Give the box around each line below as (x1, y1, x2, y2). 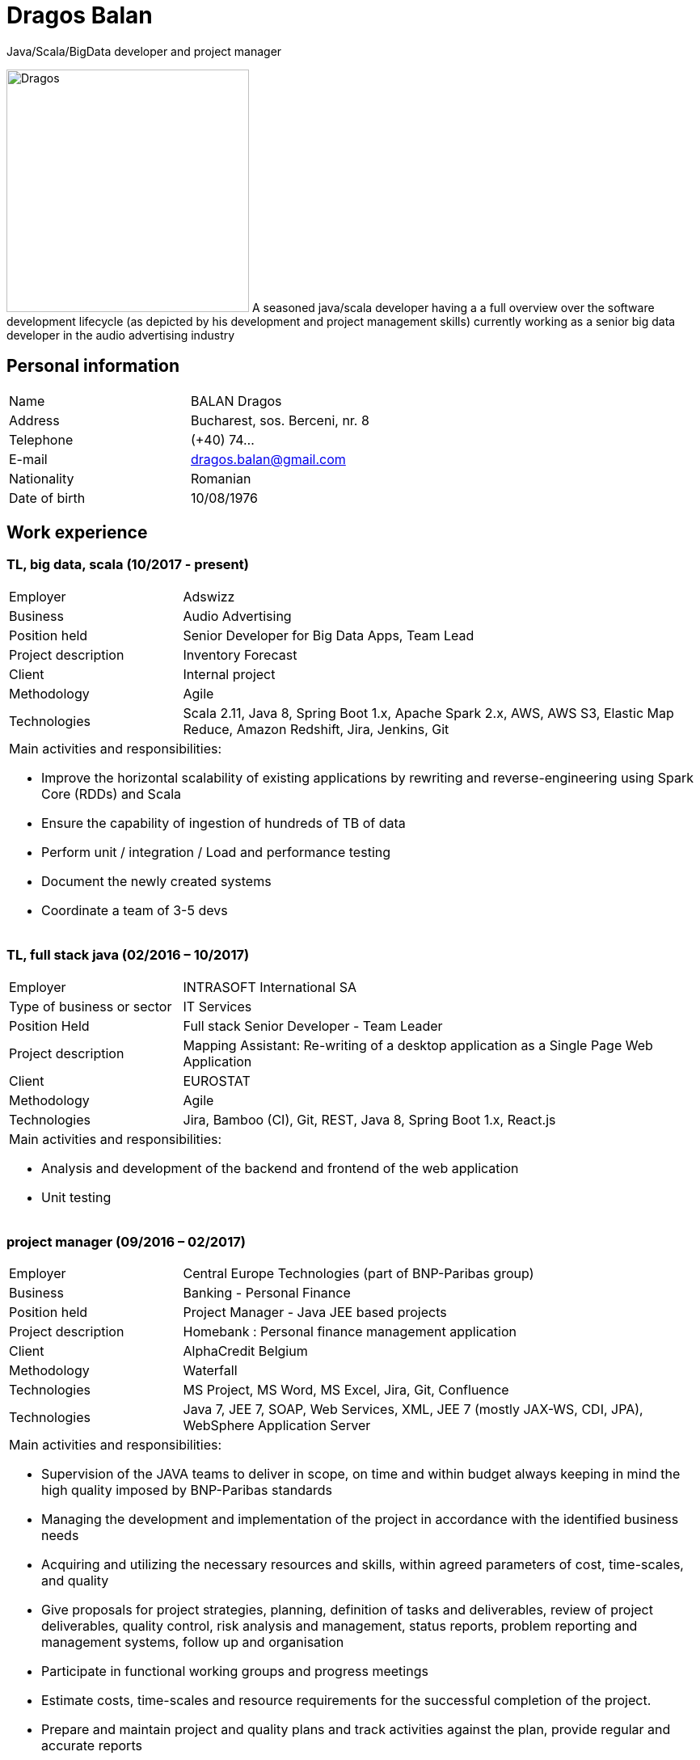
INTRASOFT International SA (183, 978, 356, 995)
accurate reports (41, 1737, 142, 1754)
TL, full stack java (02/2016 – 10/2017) (6, 947, 250, 964)
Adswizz (183, 588, 235, 605)
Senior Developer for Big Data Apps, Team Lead (183, 627, 474, 644)
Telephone (9, 431, 74, 448)
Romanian (190, 470, 251, 487)
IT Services (183, 998, 252, 1015)
